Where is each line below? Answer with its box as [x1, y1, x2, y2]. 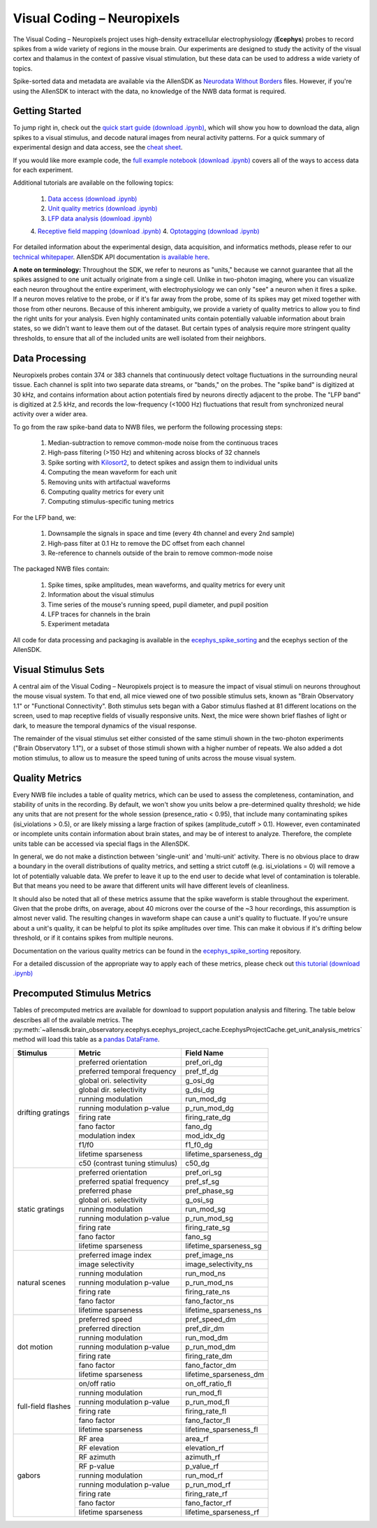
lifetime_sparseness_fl [185, 1424, 258, 1434]
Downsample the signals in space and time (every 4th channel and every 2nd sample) [47, 529, 295, 538]
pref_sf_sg [185, 1176, 220, 1186]
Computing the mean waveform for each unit [47, 468, 177, 476]
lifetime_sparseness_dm [185, 1369, 265, 1379]
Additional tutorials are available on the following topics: [13, 178, 174, 187]
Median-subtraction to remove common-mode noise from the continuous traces [47, 439, 279, 447]
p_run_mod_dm [185, 1342, 236, 1352]
